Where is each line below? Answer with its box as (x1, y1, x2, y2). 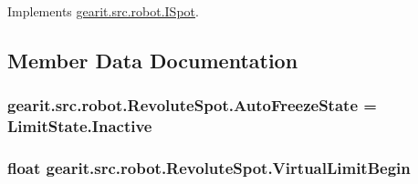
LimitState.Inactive (7, 115, 152, 138)
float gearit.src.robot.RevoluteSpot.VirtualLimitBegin (7, 157, 411, 179)
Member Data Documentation (7, 46, 298, 74)
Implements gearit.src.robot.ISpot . (7, 2, 199, 20)
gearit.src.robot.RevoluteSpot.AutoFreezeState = (7, 94, 377, 117)
